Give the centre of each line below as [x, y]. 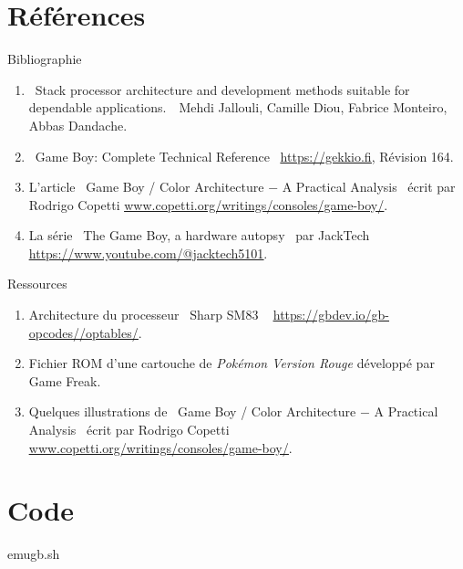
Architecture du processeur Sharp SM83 [144, 315]
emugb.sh [34, 554]
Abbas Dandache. [78, 125]
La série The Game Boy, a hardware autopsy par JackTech [199, 235]
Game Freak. [65, 380]
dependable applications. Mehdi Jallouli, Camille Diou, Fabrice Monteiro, [238, 107]
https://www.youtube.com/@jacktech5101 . [148, 253]
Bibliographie [45, 59]
